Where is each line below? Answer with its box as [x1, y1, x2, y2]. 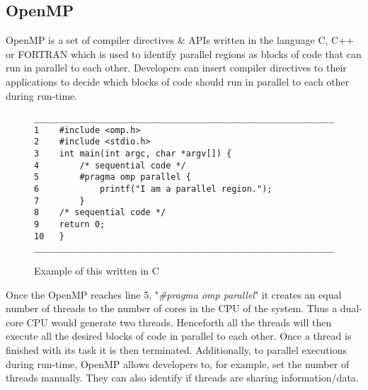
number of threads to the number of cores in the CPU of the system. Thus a [6, 301, 338, 316]
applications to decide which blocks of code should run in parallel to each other [6, 74, 350, 88]
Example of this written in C [34, 263, 159, 278]
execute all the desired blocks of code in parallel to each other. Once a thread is [6, 328, 352, 343]
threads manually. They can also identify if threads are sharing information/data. [6, 370, 359, 385]
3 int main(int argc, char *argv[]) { [34, 149, 232, 159]
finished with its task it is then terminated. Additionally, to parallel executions [6, 343, 347, 357]
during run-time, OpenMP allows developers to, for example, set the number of [6, 356, 350, 371]
